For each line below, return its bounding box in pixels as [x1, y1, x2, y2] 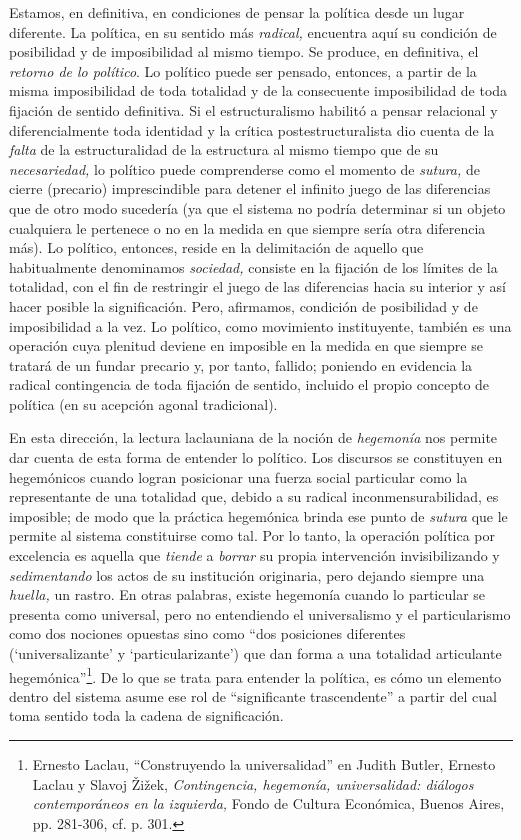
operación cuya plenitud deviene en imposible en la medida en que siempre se [9, 335, 483, 356]
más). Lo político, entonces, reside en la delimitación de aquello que [9, 237, 424, 258]
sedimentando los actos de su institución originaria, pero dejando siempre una [9, 564, 485, 585]
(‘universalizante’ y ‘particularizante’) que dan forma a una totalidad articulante [9, 643, 502, 663]
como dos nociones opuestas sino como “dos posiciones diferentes [9, 623, 406, 644]
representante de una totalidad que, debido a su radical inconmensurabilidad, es [9, 486, 499, 507]
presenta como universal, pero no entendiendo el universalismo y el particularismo [9, 603, 511, 624]
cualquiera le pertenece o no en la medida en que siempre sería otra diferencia [9, 217, 486, 238]
